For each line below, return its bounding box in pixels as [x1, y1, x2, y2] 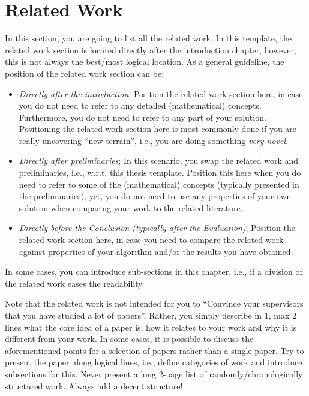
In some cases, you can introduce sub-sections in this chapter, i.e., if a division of [5, 265, 302, 278]
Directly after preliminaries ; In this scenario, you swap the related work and [19, 154, 299, 167]
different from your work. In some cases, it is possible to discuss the [5, 332, 254, 345]
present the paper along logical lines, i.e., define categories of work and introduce [5, 356, 302, 368]
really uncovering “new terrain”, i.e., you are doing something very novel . [19, 134, 288, 146]
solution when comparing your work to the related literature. [19, 201, 243, 214]
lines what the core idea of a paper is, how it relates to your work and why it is [5, 320, 297, 333]
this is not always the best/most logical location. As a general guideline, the [5, 55, 284, 68]
